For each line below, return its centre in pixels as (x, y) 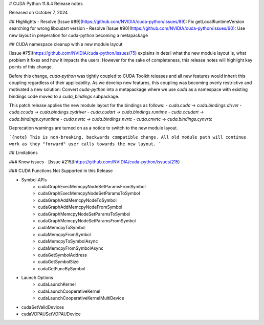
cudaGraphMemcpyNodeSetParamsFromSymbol (87, 220)
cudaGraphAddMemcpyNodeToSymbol (77, 200)
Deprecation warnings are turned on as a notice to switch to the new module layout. (93, 128)
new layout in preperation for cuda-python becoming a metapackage (78, 35)
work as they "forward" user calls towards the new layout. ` (85, 144)
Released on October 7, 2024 (38, 13)
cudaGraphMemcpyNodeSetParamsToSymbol (84, 214)
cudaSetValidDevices (43, 307)
